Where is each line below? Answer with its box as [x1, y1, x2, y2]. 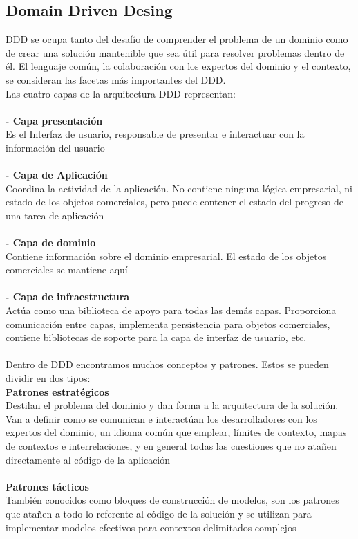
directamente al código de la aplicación [6, 452, 171, 466]
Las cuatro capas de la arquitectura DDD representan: [6, 86, 236, 100]
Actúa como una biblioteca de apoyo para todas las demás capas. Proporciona [6, 303, 337, 318]
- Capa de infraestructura [6, 289, 130, 304]
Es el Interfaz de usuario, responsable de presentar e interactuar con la [6, 127, 305, 141]
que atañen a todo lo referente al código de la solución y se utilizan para [6, 506, 312, 520]
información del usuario [6, 140, 105, 154]
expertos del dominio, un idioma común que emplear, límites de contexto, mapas [6, 425, 347, 439]
